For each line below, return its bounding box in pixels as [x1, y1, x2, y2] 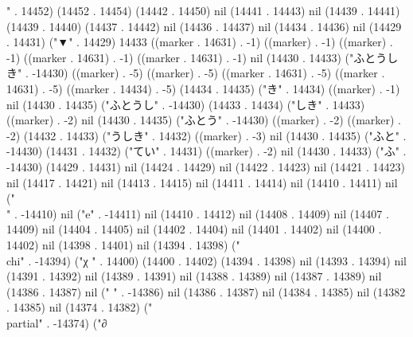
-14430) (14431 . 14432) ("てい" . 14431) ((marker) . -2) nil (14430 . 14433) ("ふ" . [6, 143, 407, 159]
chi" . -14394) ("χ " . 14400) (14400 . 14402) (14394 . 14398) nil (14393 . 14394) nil [6, 252, 407, 268]
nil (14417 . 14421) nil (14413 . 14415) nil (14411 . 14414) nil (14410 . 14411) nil [6, 174, 398, 190]
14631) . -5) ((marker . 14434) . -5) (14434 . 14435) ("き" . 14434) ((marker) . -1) [6, 80, 400, 96]
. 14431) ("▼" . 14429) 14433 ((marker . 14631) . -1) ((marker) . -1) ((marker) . [6, 33, 393, 50]
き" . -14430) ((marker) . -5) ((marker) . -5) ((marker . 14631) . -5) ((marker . [6, 65, 385, 81]
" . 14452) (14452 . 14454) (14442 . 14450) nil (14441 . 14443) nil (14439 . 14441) [6, 2, 400, 18]
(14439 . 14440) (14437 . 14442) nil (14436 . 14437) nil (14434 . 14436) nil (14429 [6, 18, 402, 34]
